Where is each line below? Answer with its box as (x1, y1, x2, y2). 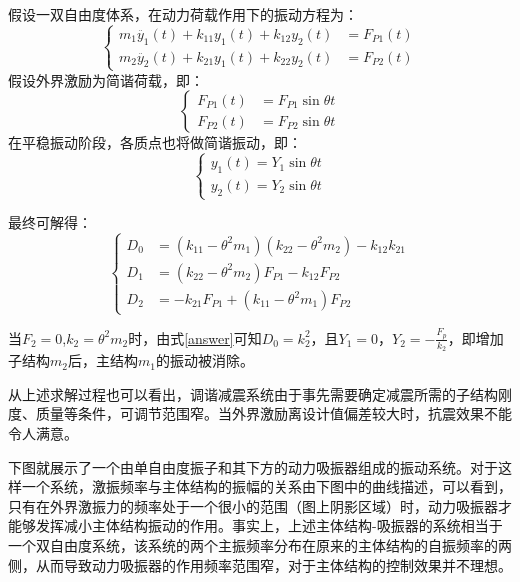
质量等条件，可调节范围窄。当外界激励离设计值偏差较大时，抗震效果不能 (35, 403, 512, 424)
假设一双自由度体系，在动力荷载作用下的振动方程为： (8, 4, 358, 24)
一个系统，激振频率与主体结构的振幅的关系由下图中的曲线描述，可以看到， (21, 476, 512, 497)
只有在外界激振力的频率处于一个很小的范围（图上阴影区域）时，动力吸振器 (8, 495, 498, 516)
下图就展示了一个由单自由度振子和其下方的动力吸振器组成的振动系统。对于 (8, 456, 498, 477)
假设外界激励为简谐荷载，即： (8, 69, 204, 90)
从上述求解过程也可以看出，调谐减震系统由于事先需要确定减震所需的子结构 (8, 383, 498, 404)
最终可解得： (8, 212, 92, 233)
